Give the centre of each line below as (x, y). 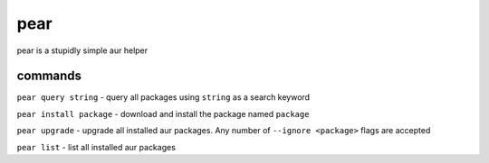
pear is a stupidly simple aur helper (82, 50)
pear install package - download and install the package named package (163, 113)
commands (49, 76)
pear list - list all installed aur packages (96, 147)
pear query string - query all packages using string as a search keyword (163, 97)
